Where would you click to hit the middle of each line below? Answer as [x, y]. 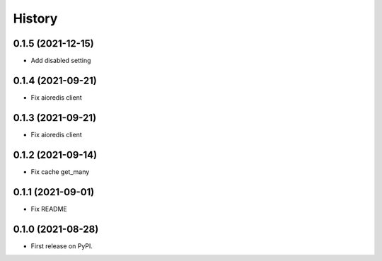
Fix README [49, 209]
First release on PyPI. [62, 246]
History [35, 18]
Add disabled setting [61, 61]
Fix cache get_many [60, 172]
